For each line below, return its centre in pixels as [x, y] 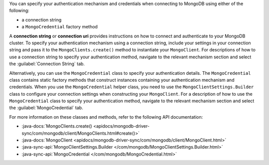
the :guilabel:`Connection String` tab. [47, 64]
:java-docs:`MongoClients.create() [57, 126]
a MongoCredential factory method [60, 27]
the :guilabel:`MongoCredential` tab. [46, 108]
